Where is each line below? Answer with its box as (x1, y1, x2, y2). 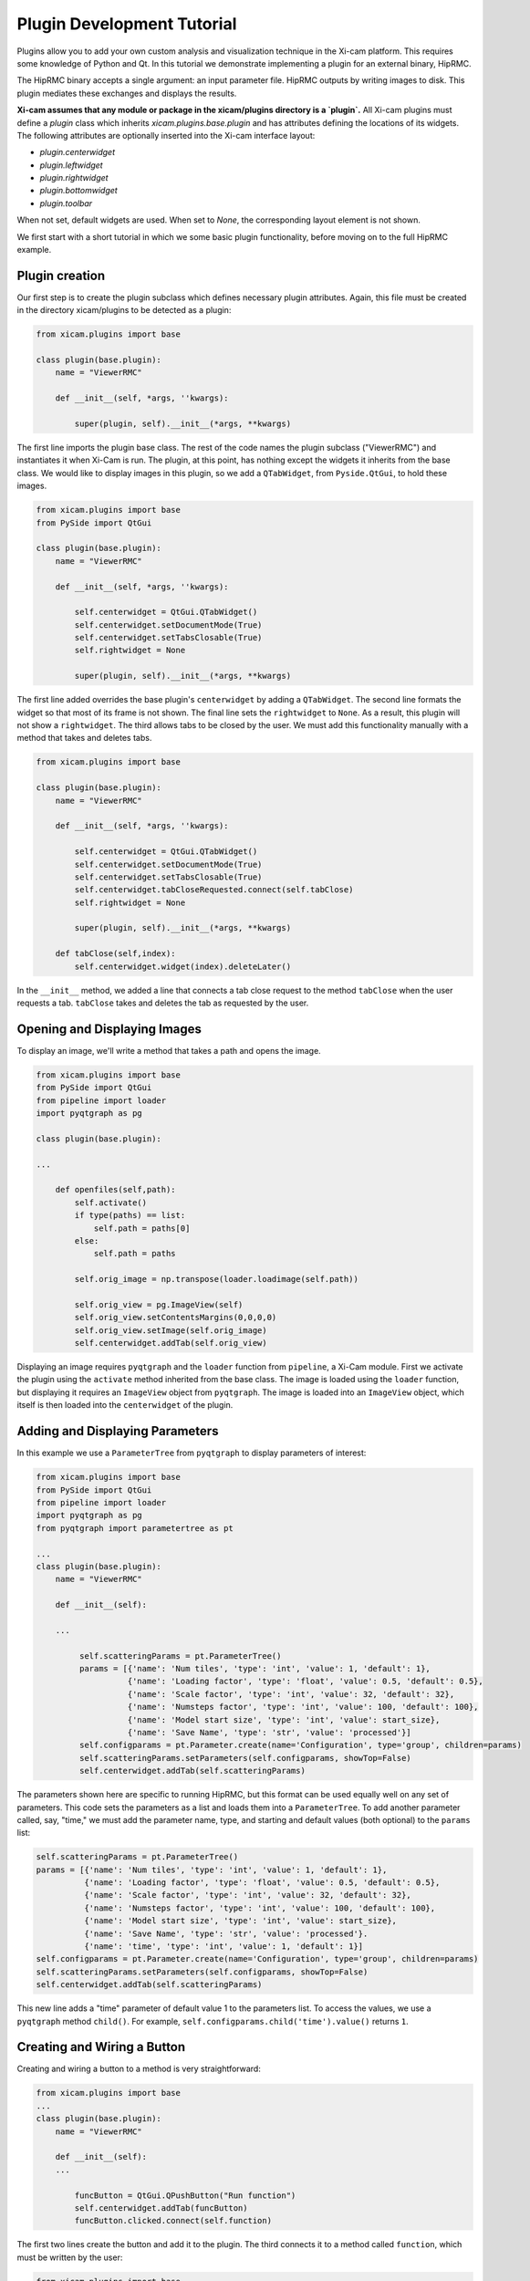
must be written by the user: (16, 2252, 123, 2263)
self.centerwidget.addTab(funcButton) (74, 2203, 248, 2213)
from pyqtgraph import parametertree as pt (36, 1523, 234, 1533)
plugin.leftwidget (39, 160, 104, 171)
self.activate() (74, 1197, 148, 1208)
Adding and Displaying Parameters (16, 1423, 219, 1439)
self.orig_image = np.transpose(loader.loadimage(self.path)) (74, 1274, 359, 1285)
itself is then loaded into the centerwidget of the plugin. (16, 1400, 234, 1411)
